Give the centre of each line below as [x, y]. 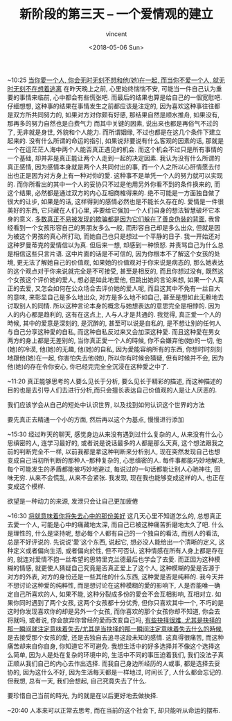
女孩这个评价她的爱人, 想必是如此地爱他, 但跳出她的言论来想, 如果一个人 [115, 279]
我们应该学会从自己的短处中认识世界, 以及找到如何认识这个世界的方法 [106, 404]
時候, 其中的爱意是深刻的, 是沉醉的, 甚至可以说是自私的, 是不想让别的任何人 [114, 323]
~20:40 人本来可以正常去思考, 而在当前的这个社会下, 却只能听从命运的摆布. [114, 710]
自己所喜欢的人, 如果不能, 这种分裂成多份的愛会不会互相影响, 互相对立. [113, 594]
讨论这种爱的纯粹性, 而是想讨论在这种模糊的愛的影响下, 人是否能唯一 [117, 585]
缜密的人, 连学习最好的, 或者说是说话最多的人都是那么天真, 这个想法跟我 [115, 442]
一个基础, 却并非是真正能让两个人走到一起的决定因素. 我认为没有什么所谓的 [114, 158]
